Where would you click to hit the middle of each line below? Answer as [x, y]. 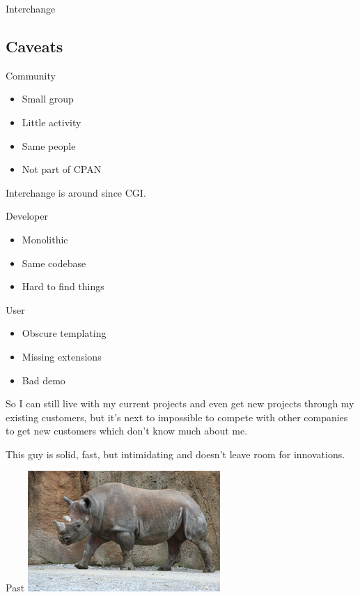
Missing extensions [62, 356]
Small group [48, 99]
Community [31, 75]
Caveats [34, 46]
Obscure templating [64, 333]
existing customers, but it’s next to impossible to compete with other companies [177, 417]
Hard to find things [63, 286]
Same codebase [54, 263]
